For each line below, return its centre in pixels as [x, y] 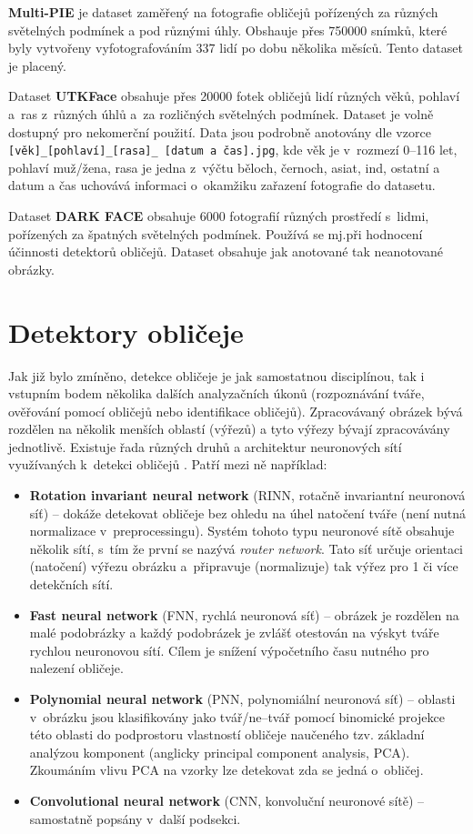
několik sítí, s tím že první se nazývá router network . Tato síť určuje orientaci [247, 548]
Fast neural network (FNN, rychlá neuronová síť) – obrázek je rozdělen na [244, 614]
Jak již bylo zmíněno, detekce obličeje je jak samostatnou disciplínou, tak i [216, 375]
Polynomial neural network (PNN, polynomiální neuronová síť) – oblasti [242, 698]
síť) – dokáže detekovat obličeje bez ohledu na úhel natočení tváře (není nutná [248, 512]
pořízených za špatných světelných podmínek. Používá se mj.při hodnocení [216, 233]
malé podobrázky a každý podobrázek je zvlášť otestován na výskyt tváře [234, 633]
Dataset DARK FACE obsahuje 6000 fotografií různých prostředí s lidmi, [219, 216]
